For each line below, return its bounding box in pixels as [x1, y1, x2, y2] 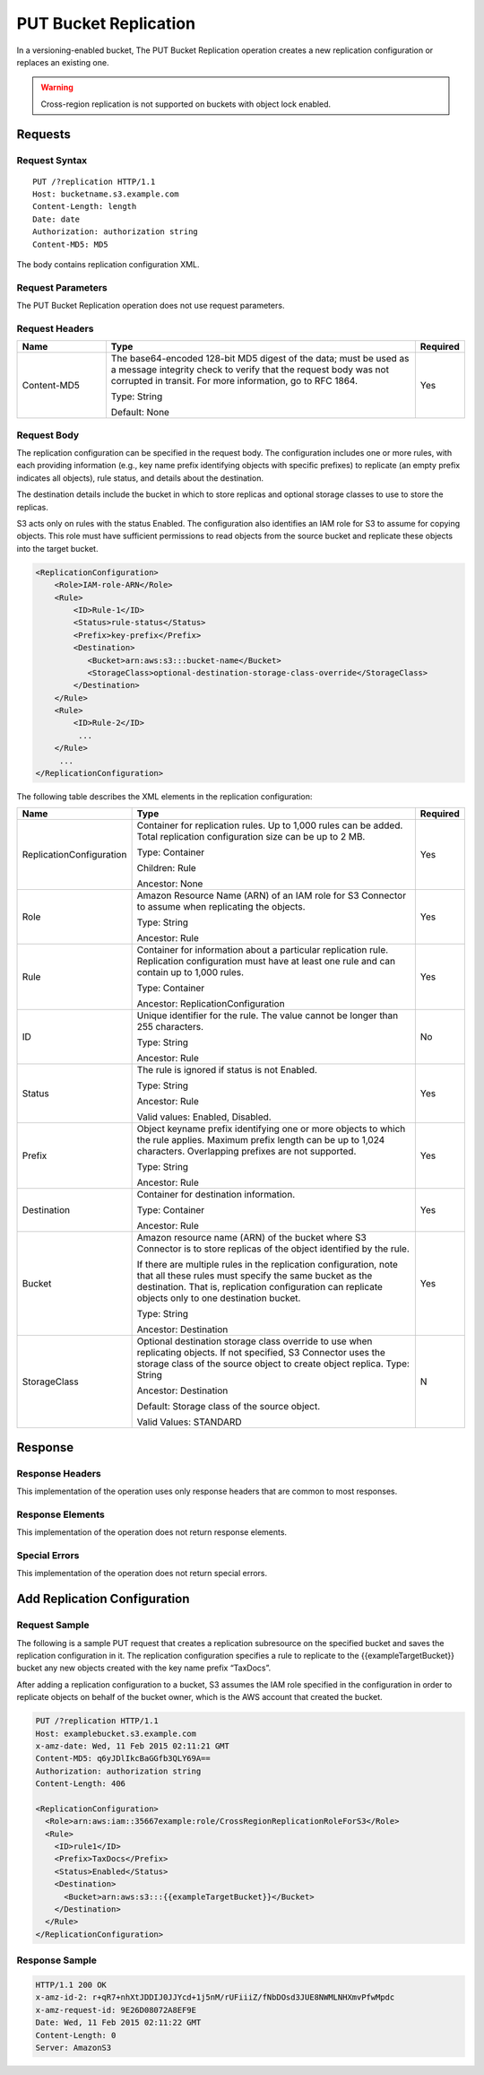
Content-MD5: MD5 [32, 239, 108, 249]
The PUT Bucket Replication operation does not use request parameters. [16, 301, 285, 311]
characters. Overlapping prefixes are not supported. [136, 1145, 357, 1157]
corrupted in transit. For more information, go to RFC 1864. [110, 375, 359, 388]
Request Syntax [16, 153, 88, 166]
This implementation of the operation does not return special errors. [16, 1568, 268, 1579]
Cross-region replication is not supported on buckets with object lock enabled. [40, 99, 332, 109]
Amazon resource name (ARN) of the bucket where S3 [136, 1232, 367, 1244]
